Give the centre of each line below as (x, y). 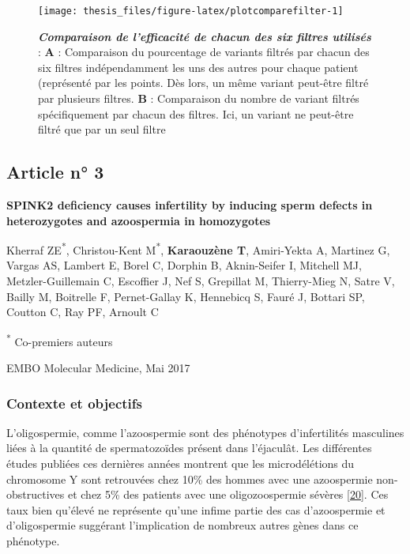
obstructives (36, 494)
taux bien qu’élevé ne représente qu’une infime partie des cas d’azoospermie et (196, 509)
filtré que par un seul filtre (102, 129)
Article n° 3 (55, 172)
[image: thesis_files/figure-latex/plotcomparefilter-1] (191, 11)
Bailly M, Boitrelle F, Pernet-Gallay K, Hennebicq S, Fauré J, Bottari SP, (186, 296)
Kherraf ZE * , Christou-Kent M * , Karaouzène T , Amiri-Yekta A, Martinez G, (198, 249)
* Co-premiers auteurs (60, 340)
